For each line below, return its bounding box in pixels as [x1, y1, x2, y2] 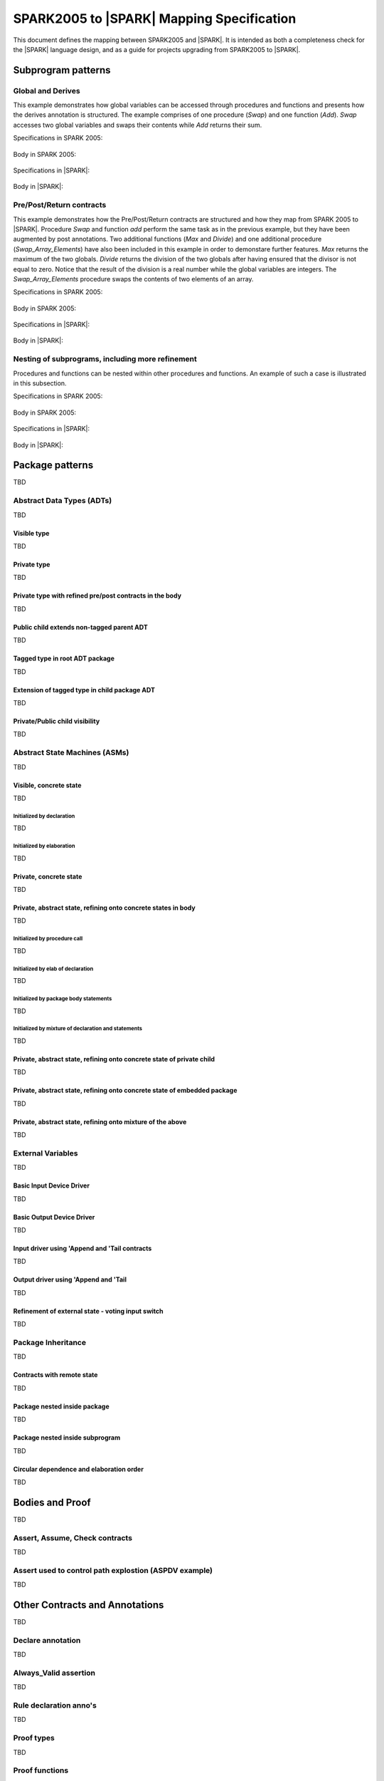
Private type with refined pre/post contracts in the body [13, 591, 181, 600]
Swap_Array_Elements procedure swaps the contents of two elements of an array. [13, 274, 254, 283]
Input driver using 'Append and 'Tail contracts [13, 1244, 152, 1253]
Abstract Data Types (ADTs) [13, 496, 112, 506]
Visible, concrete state [13, 781, 82, 789]
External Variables [13, 1148, 78, 1158]
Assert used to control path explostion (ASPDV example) [13, 1565, 213, 1575]
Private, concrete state [13, 872, 82, 881]
